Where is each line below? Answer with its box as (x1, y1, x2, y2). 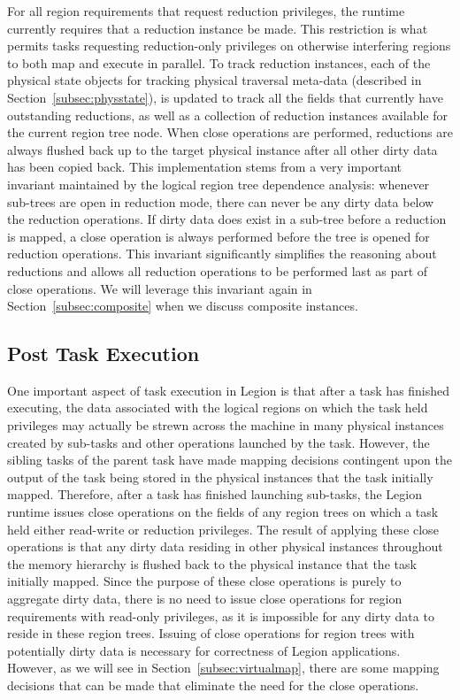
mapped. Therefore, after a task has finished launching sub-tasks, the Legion (7, 485, 423, 504)
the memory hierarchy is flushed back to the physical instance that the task (7, 554, 417, 573)
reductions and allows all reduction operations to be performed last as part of (7, 261, 428, 280)
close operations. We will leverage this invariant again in (7, 279, 312, 297)
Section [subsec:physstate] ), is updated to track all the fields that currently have (7, 88, 443, 106)
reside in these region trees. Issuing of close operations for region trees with (7, 624, 415, 642)
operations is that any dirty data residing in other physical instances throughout (7, 537, 443, 556)
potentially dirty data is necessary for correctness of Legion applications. (7, 641, 401, 659)
